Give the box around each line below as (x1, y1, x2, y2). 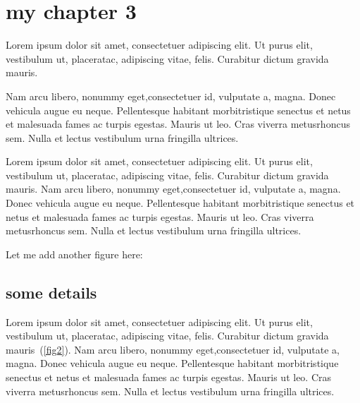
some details (6, 281, 97, 303)
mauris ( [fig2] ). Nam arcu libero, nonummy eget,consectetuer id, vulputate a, (6, 342, 340, 356)
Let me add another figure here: (6, 246, 143, 261)
